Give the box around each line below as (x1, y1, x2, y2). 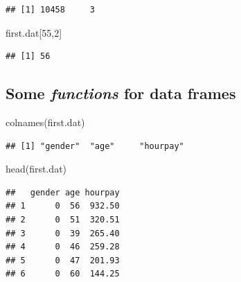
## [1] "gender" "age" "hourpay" (6, 141, 184, 151)
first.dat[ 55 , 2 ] (6, 25, 62, 39)
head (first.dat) (6, 161, 67, 176)
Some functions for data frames (6, 82, 236, 104)
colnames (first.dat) (6, 114, 85, 129)
